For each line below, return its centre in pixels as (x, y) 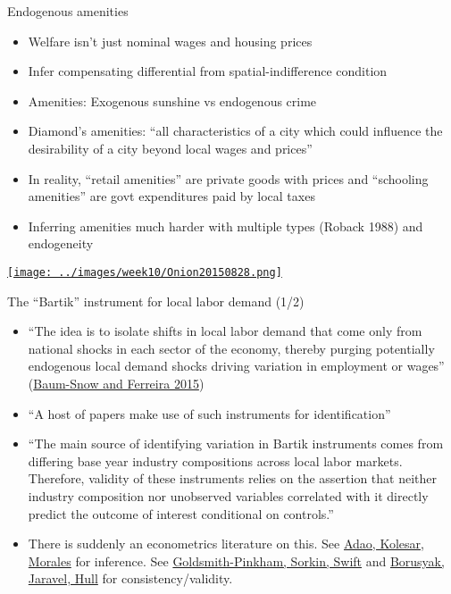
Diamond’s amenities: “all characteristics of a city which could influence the (235, 131)
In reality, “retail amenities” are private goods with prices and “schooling (228, 178)
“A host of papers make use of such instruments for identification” (209, 413)
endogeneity (61, 243)
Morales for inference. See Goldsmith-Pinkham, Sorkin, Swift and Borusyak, (236, 561)
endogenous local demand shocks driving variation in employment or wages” (236, 366)
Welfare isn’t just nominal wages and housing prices (170, 41)
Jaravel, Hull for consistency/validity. (130, 578)
